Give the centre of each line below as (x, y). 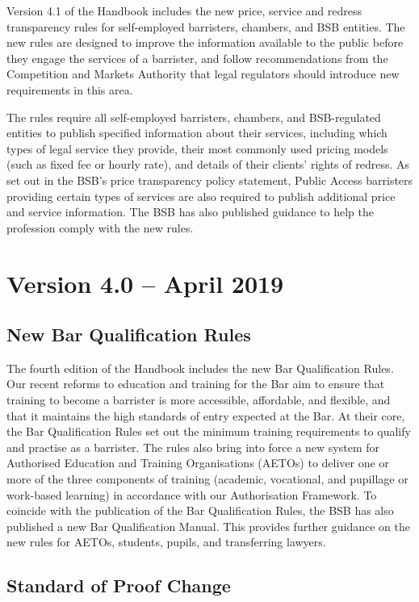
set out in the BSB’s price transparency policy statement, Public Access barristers (210, 180)
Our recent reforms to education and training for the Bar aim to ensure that (196, 384)
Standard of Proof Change (119, 585)
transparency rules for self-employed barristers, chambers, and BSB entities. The (206, 26)
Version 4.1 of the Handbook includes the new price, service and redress (184, 10)
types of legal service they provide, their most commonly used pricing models (197, 148)
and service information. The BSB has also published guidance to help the (191, 212)
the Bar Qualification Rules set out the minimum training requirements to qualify (209, 431)
